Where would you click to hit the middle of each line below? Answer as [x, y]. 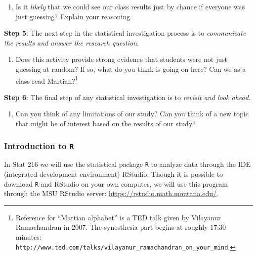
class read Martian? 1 [47, 80]
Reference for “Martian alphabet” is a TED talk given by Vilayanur [118, 217]
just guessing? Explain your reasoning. [74, 16]
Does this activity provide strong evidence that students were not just [121, 59]
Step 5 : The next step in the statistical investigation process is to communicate [125, 33]
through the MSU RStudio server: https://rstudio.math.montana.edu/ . [111, 193]
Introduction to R [39, 145]
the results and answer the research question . [71, 42]
